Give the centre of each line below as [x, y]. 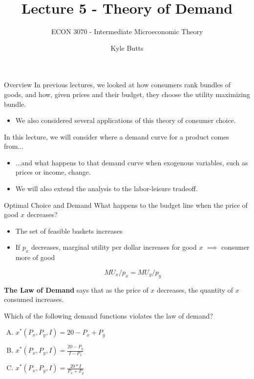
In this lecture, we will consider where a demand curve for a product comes [116, 136]
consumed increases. [34, 299]
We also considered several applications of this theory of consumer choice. [126, 120]
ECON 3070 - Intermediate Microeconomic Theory [127, 31]
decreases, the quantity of [195, 289]
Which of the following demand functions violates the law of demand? [108, 315]
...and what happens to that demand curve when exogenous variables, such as [132, 162]
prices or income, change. [53, 172]
